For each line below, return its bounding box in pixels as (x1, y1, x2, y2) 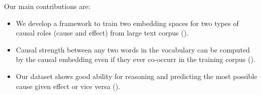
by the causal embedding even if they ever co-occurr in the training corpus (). (16, 54, 255, 64)
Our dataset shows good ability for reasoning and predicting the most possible (16, 70, 257, 81)
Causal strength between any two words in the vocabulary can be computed (16, 44, 250, 54)
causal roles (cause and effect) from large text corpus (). (16, 27, 189, 38)
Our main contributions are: (4, 1, 91, 11)
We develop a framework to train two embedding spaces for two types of (16, 17, 239, 28)
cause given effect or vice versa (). (16, 80, 120, 91)
